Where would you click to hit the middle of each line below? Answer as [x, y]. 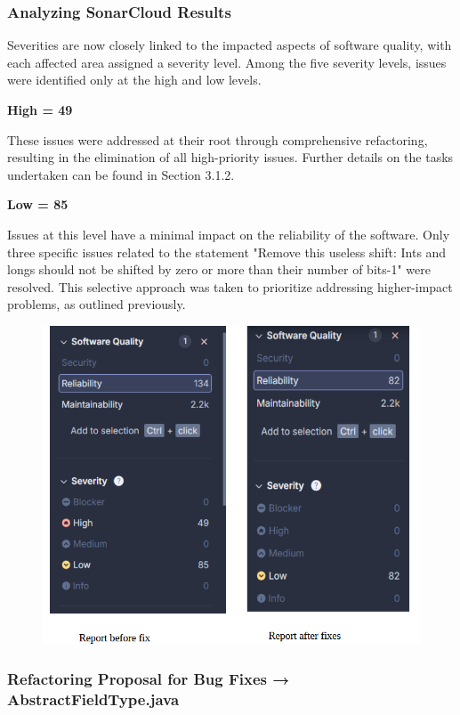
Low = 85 [38, 204]
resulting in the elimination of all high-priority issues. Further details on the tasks [230, 157]
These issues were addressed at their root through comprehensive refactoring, [218, 139]
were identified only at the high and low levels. [134, 80]
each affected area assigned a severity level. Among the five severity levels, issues [227, 62]
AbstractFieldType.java [93, 699]
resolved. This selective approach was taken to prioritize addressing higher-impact [230, 286]
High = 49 [40, 110]
